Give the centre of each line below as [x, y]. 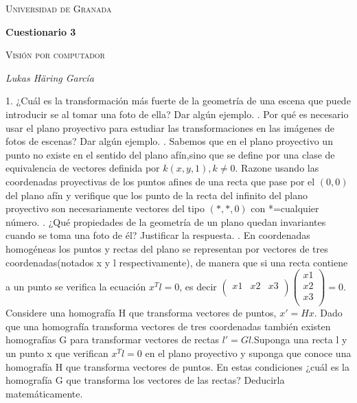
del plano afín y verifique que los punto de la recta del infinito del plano [157, 195]
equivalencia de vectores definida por [83, 168]
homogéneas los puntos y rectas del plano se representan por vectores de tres [167, 248]
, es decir [198, 286]
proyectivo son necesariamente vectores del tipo [105, 208]
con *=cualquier [285, 208]
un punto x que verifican [57, 353]
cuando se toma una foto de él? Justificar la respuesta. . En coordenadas [158, 235]
